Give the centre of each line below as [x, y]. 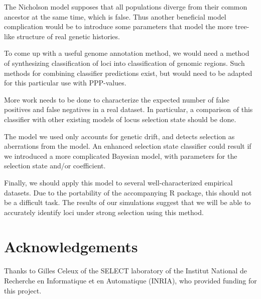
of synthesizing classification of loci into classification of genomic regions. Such [124, 63]
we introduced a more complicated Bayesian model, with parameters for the [121, 156]
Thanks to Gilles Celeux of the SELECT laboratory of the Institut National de [126, 271]
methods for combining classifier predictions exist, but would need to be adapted [128, 73]
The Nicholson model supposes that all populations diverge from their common [126, 7]
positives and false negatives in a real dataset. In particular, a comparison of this [128, 109]
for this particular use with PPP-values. [65, 83]
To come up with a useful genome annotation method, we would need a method [127, 53]
